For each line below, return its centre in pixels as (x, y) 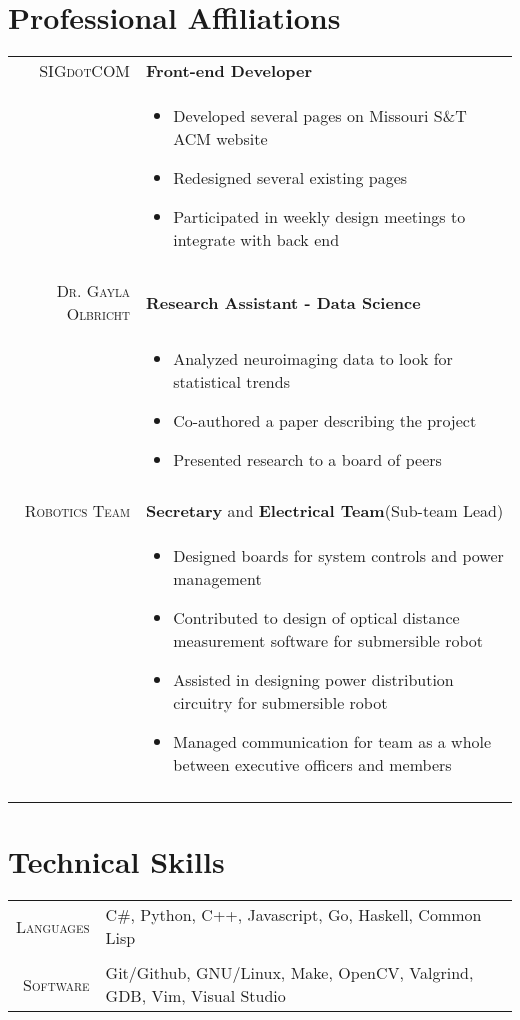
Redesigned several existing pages (290, 178)
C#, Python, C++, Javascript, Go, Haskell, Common (293, 915)
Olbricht (98, 314)
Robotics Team (77, 511)
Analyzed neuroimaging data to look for (313, 359)
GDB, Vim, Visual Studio (195, 996)
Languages (53, 926)
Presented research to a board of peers (307, 460)
